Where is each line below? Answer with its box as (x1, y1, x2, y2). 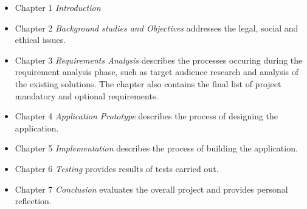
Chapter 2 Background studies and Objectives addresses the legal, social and (15, 21, 298, 34)
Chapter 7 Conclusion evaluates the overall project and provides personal (15, 182, 288, 195)
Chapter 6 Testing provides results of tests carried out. (15, 162, 219, 174)
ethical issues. (15, 33, 66, 46)
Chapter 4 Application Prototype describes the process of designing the (15, 110, 278, 122)
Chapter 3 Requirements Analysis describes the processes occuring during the (15, 53, 303, 66)
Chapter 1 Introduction (15, 1, 101, 13)
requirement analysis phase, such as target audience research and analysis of (15, 65, 299, 78)
